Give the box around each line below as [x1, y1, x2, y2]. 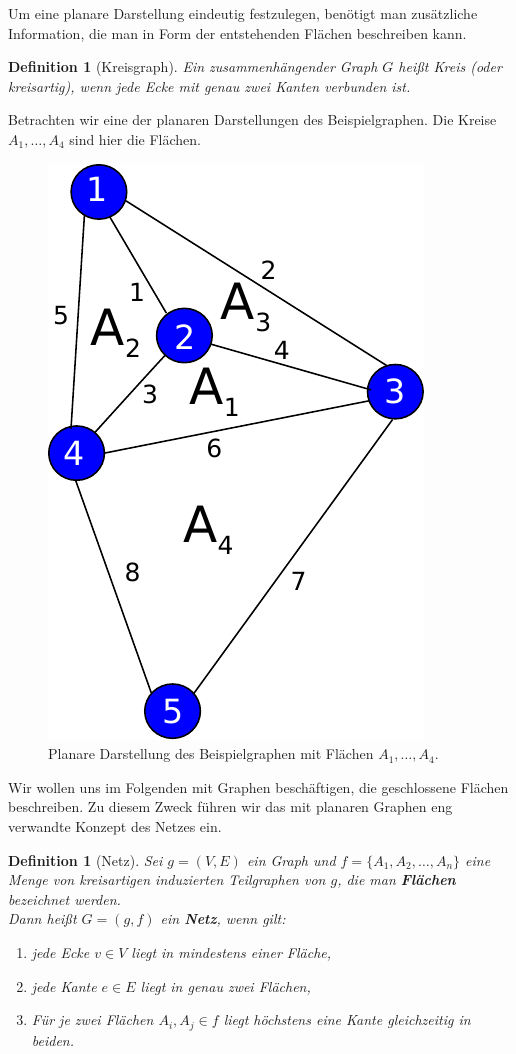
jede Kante [31, 975, 97, 996]
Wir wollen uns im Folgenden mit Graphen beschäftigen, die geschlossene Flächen [8, 776, 509, 797]
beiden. [31, 1029, 75, 1050]
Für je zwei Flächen [31, 1009, 154, 1030]
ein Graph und [246, 849, 336, 870]
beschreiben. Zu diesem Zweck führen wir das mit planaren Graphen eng [8, 796, 453, 817]
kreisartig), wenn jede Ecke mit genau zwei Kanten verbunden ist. [8, 75, 411, 96]
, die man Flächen [337, 869, 456, 890]
